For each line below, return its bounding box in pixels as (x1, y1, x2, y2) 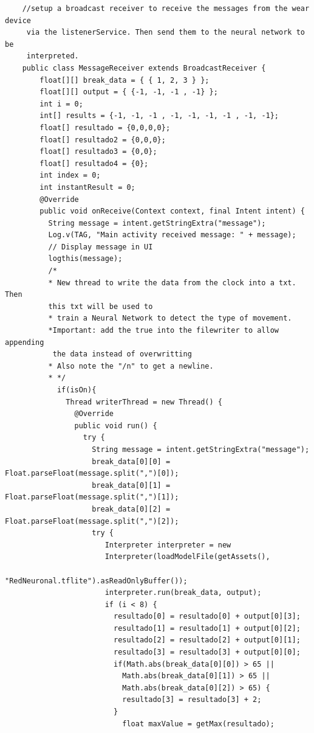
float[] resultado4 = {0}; (39, 159, 149, 168)
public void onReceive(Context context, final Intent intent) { (39, 207, 305, 216)
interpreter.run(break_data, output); (104, 588, 262, 597)
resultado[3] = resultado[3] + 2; (122, 695, 262, 704)
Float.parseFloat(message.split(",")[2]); (5, 516, 179, 526)
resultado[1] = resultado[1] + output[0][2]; (113, 624, 301, 633)
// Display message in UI (48, 242, 153, 251)
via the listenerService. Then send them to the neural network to (26, 28, 305, 37)
